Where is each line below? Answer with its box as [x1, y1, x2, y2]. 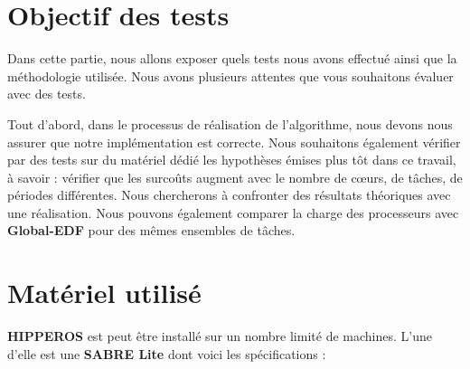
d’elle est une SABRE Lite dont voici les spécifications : [7, 344, 326, 363]
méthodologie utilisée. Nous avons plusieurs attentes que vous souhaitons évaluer [7, 66, 454, 85]
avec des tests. [7, 84, 86, 103]
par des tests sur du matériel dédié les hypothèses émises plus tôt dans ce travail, [7, 150, 456, 169]
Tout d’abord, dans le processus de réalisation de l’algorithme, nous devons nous [7, 114, 453, 133]
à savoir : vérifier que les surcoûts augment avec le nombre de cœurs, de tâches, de [7, 167, 463, 186]
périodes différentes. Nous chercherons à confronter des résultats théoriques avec [7, 185, 451, 204]
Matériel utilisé [7, 274, 202, 311]
